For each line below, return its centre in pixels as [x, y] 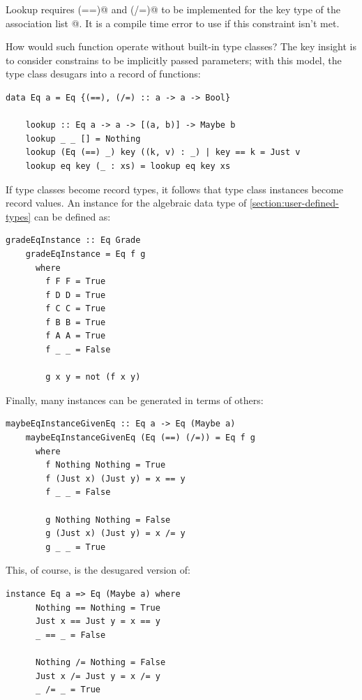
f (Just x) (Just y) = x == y [115, 478]
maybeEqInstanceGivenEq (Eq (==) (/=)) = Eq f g [140, 438]
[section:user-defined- [294, 203]
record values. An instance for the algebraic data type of [126, 203]
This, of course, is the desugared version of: [98, 570]
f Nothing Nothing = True [106, 465]
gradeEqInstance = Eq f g [85, 254]
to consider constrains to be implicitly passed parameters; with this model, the [174, 60]
